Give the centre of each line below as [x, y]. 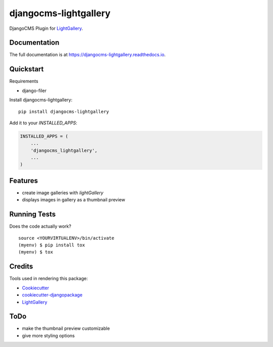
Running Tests [32, 214]
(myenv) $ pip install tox [52, 245]
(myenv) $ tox [36, 252]
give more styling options [49, 335]
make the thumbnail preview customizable [66, 328]
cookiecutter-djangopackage [52, 295]
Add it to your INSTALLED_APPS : [43, 123]
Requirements [24, 81]
